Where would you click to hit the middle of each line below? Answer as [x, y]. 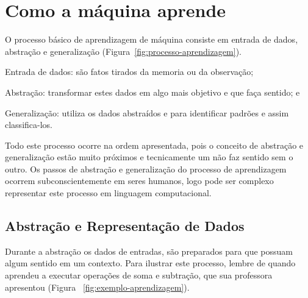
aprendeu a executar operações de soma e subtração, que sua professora [139, 275]
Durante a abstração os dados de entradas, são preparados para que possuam [149, 251]
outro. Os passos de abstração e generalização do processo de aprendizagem [146, 169]
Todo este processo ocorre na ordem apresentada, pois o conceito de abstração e [154, 145]
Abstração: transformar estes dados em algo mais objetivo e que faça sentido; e [152, 92]
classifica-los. [29, 125]
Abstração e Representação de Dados [125, 226]
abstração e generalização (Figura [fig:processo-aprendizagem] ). [123, 51]
